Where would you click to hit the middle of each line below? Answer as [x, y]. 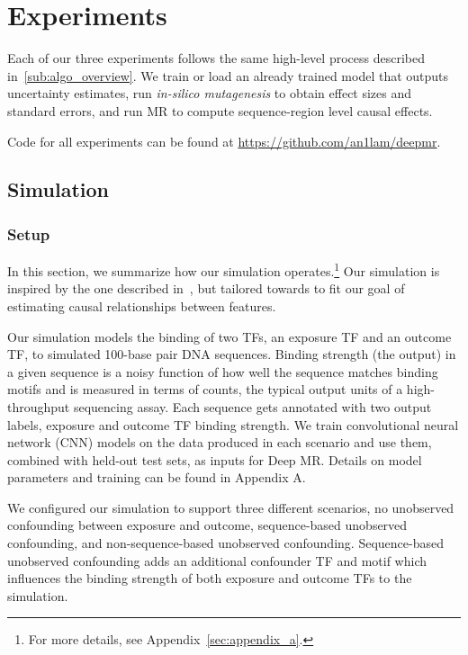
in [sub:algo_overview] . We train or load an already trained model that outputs [228, 75]
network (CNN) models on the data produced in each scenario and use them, [220, 442]
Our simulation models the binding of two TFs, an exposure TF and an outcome [229, 336]
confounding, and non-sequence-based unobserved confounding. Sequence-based [225, 543]
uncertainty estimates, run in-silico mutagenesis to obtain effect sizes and [210, 93]
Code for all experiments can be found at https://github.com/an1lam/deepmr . [224, 141]
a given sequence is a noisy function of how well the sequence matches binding [223, 371]
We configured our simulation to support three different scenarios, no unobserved [231, 507]
